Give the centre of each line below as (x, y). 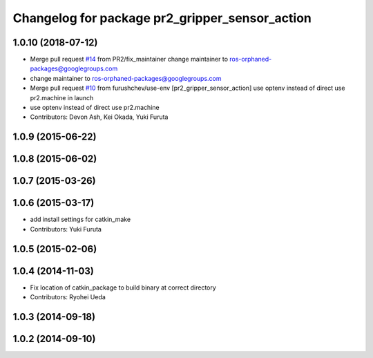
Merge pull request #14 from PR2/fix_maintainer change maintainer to (129, 59)
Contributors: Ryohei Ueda (68, 297)
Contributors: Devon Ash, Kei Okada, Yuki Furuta (99, 117)
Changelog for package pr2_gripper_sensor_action (162, 18)
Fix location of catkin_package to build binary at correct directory (123, 288)
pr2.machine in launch (62, 97)
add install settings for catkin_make (80, 219)
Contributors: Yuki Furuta (66, 229)
